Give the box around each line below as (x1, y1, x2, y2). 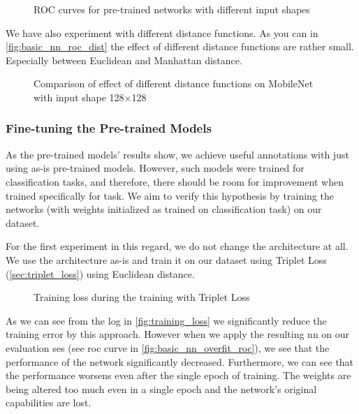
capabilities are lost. (6, 395, 91, 410)
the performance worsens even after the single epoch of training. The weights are (6, 368, 351, 383)
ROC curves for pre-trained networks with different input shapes (34, 2, 310, 16)
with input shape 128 (34, 89, 124, 104)
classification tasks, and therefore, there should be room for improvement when (6, 174, 344, 188)
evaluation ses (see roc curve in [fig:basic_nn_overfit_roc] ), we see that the (6, 340, 330, 355)
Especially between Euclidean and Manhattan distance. (6, 52, 242, 67)
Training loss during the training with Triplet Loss (34, 290, 250, 304)
